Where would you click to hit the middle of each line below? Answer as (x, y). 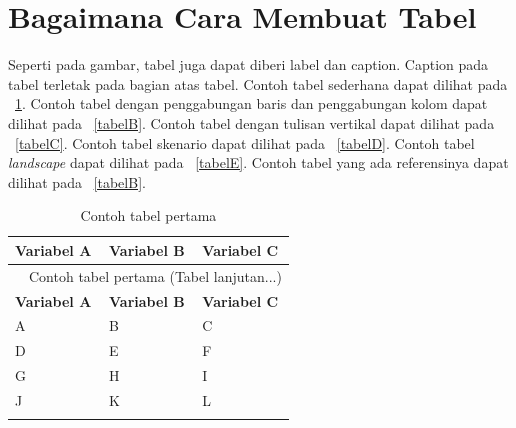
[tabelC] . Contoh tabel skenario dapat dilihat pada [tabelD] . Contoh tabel (245, 142)
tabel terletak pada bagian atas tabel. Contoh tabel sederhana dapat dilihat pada (258, 83)
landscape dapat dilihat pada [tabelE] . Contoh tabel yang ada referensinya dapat (258, 162)
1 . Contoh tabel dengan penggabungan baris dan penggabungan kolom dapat (251, 103)
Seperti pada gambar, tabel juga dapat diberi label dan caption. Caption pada (248, 64)
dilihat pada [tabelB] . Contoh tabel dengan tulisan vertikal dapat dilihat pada (251, 122)
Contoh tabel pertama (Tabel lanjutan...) (155, 275)
